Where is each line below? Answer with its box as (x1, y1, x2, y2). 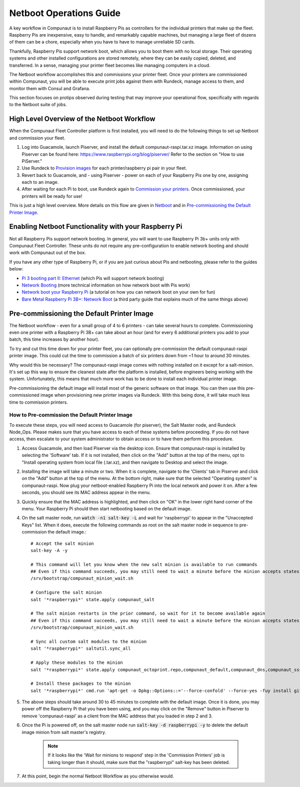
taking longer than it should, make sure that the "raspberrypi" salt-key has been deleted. (47, 759, 230, 765)
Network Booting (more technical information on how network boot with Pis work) (21, 282, 190, 288)
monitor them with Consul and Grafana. (9, 85, 90, 91)
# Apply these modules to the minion (30, 660, 123, 666)
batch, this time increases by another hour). (9, 336, 99, 343)
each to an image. (21, 179, 59, 185)
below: (9, 266, 23, 272)
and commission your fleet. (9, 135, 65, 141)
